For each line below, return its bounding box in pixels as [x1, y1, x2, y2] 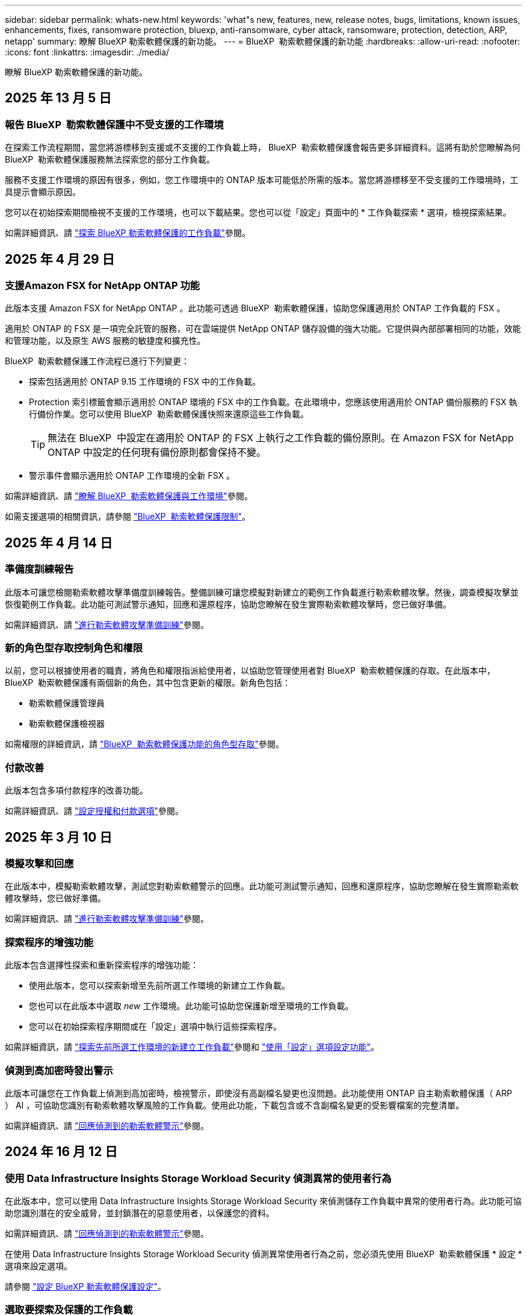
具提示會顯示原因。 [5, 187, 81, 197]
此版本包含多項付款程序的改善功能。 [5, 785, 148, 796]
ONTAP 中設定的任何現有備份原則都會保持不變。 [48, 446, 267, 459]
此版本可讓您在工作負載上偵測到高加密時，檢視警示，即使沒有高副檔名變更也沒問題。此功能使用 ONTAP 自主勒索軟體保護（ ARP [5, 1087, 513, 1098]
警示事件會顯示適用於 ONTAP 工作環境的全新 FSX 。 [29, 470, 235, 481]
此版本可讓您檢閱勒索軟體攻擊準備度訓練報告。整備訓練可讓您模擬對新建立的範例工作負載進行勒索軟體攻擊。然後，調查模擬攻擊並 [5, 586, 519, 597]
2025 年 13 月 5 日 [5, 90, 112, 106]
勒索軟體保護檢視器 [29, 718, 105, 729]
